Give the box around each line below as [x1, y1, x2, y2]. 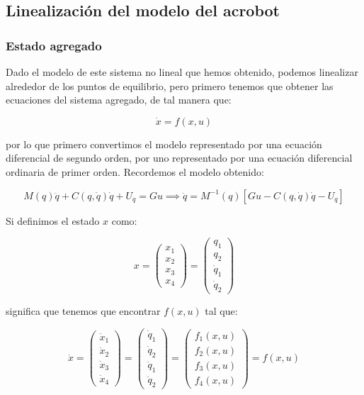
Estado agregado [6, 36, 102, 54]
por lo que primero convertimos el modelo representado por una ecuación [6, 136, 322, 151]
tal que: [205, 303, 238, 318]
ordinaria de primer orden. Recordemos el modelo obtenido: [6, 164, 264, 179]
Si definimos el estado [6, 213, 100, 228]
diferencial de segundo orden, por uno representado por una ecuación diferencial [6, 150, 353, 165]
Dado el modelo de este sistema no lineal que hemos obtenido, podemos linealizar [6, 65, 358, 79]
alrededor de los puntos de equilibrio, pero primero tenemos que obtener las [6, 78, 334, 93]
